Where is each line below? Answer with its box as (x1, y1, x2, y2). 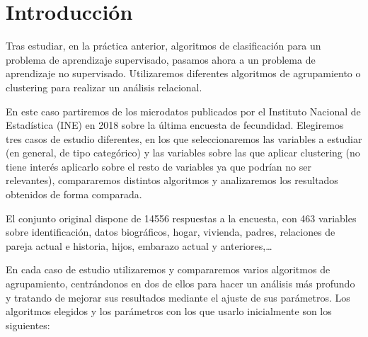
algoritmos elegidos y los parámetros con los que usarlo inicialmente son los (6, 304, 332, 319)
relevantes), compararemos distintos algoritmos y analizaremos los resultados (6, 173, 338, 188)
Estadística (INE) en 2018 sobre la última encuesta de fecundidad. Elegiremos (6, 118, 344, 132)
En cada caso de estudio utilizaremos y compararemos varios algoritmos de (6, 262, 330, 277)
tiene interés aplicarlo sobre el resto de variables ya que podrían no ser (6, 159, 311, 173)
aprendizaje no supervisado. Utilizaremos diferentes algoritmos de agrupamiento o (6, 66, 361, 81)
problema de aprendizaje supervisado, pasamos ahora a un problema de (6, 52, 316, 67)
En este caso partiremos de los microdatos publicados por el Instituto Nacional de (6, 103, 361, 118)
